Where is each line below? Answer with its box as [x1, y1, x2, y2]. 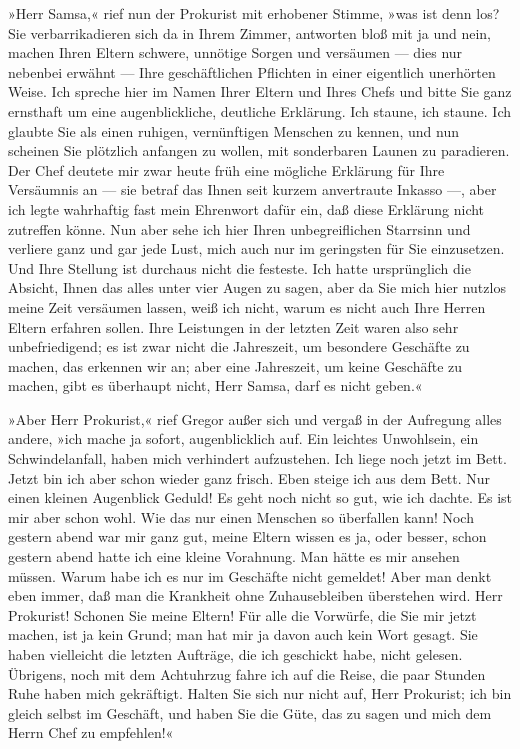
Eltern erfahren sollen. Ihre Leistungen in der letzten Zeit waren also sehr [8, 316, 459, 337]
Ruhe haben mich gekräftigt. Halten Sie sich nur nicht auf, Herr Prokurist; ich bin [8, 683, 512, 704]
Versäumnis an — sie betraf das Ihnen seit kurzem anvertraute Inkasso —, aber [8, 179, 497, 200]
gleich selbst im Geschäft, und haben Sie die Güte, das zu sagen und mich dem [8, 702, 492, 723]
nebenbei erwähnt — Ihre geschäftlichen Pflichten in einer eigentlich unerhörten [8, 61, 496, 82]
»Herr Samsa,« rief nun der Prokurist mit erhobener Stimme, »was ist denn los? [8, 3, 500, 23]
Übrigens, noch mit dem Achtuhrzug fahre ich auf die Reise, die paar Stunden [8, 663, 486, 684]
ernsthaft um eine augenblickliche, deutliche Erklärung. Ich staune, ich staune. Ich [8, 100, 512, 121]
